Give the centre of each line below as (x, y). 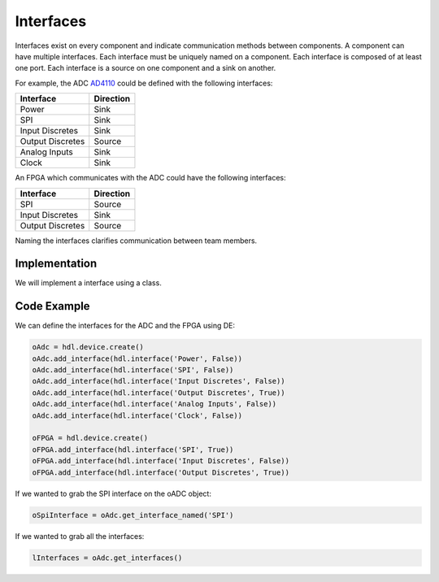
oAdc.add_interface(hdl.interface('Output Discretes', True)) (159, 393)
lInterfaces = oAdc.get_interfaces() (107, 558)
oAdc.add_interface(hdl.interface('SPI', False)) (133, 370)
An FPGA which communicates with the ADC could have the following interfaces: (150, 178)
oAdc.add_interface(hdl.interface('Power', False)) (137, 358)
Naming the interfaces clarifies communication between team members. (136, 241)
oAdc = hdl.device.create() (88, 347)
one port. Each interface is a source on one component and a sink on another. (146, 68)
